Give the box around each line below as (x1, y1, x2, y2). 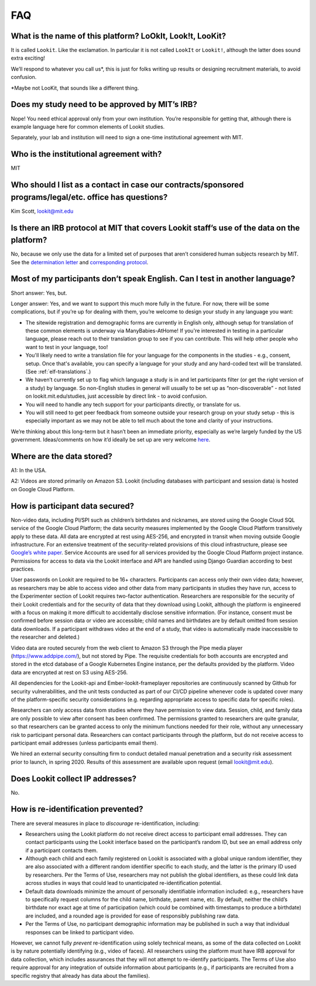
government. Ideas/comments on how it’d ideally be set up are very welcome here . (11, 436, 211, 443)
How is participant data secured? (11, 501, 135, 511)
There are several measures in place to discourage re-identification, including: (11, 819, 200, 827)
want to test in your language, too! (25, 343, 108, 350)
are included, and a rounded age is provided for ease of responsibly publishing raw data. (25, 912, 240, 919)
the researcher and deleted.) (11, 633, 80, 640)
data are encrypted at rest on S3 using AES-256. (11, 668, 128, 675)
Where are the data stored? (11, 451, 112, 461)
